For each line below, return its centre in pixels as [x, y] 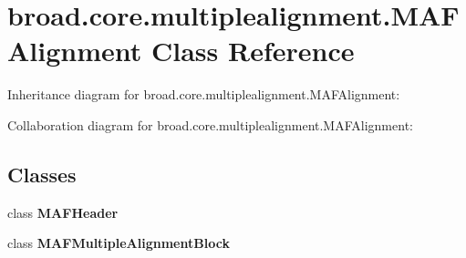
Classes [42, 174]
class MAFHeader [63, 212]
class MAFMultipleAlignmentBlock [119, 243]
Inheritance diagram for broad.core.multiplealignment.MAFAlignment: [204, 94]
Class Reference [253, 51]
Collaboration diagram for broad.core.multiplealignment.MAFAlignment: [210, 124]
